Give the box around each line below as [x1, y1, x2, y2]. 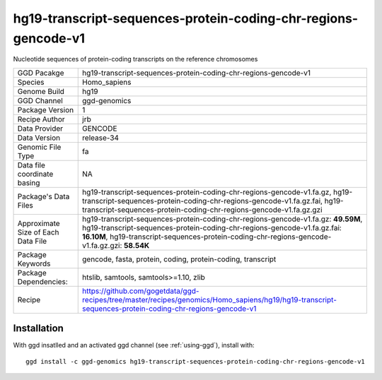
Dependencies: [17, 276, 69, 286]
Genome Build [17, 86, 65, 96]
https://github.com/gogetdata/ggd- [82, 286, 199, 296]
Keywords [17, 259, 51, 268]
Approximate [17, 218, 60, 228]
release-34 [82, 133, 120, 143]
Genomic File [17, 142, 62, 152]
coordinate [17, 169, 54, 179]
